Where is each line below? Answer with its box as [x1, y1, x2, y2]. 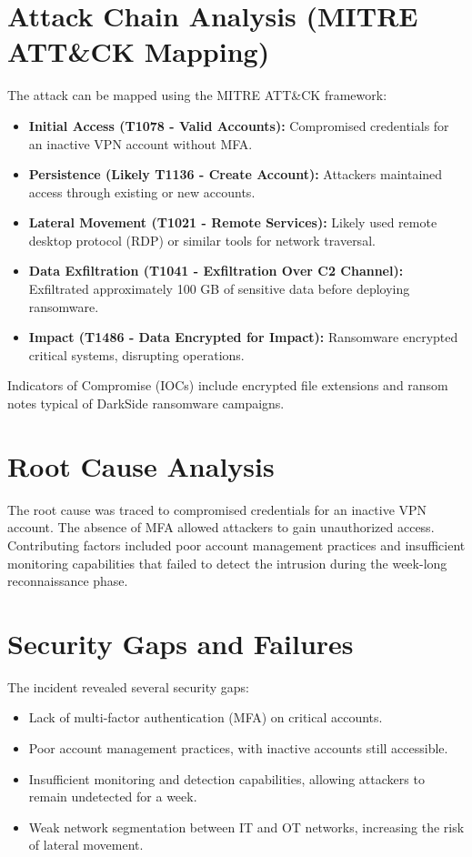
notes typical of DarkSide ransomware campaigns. [7, 394, 285, 413]
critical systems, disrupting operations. [28, 345, 245, 364]
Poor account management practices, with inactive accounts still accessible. [28, 739, 448, 758]
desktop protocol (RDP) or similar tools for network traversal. [28, 230, 376, 249]
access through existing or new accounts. [28, 182, 256, 201]
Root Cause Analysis [7, 447, 275, 484]
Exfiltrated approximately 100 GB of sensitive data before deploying [28, 279, 410, 298]
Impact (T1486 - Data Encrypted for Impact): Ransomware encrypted [28, 328, 458, 347]
